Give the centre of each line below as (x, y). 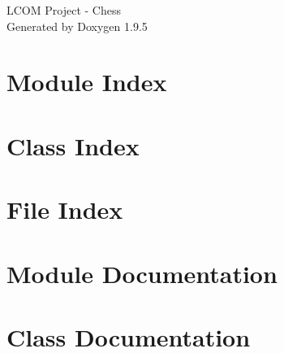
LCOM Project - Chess (64, 10)
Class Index (73, 145)
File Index (65, 209)
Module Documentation (142, 273)
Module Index (87, 82)
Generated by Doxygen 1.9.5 (77, 26)
